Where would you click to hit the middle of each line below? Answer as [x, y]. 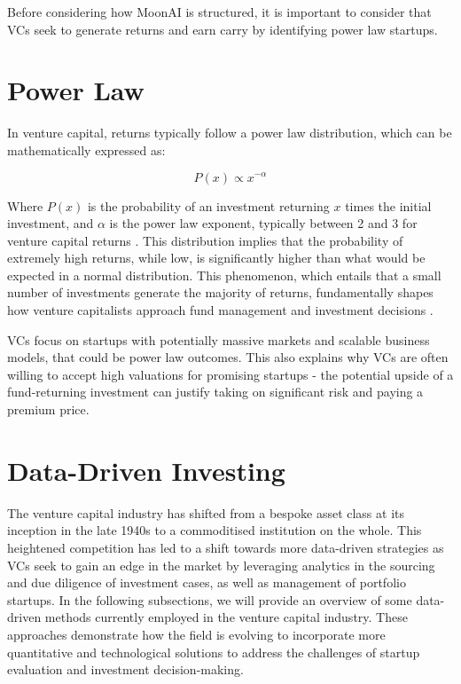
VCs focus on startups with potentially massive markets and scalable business [219, 339]
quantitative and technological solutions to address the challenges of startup [214, 652]
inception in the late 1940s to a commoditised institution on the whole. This [215, 530]
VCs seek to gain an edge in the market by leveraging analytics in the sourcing [221, 565]
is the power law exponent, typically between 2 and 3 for [263, 223]
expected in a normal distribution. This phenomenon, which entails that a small [224, 275]
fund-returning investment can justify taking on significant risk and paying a [215, 392]
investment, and [51, 223]
